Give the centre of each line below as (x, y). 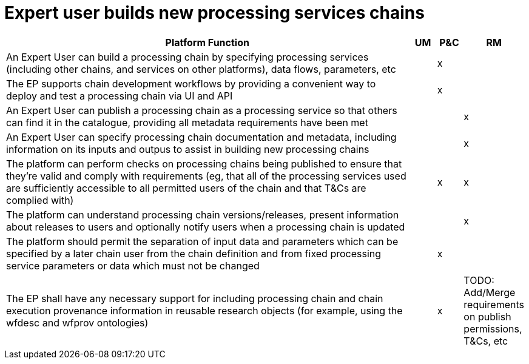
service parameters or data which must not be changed (133, 265)
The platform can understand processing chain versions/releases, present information (203, 214)
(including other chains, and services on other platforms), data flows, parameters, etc (201, 69)
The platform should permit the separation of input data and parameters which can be (202, 241)
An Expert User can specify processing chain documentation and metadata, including (201, 137)
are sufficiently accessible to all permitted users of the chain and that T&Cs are (186, 188)
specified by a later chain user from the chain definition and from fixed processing (194, 253)
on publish (487, 316)
